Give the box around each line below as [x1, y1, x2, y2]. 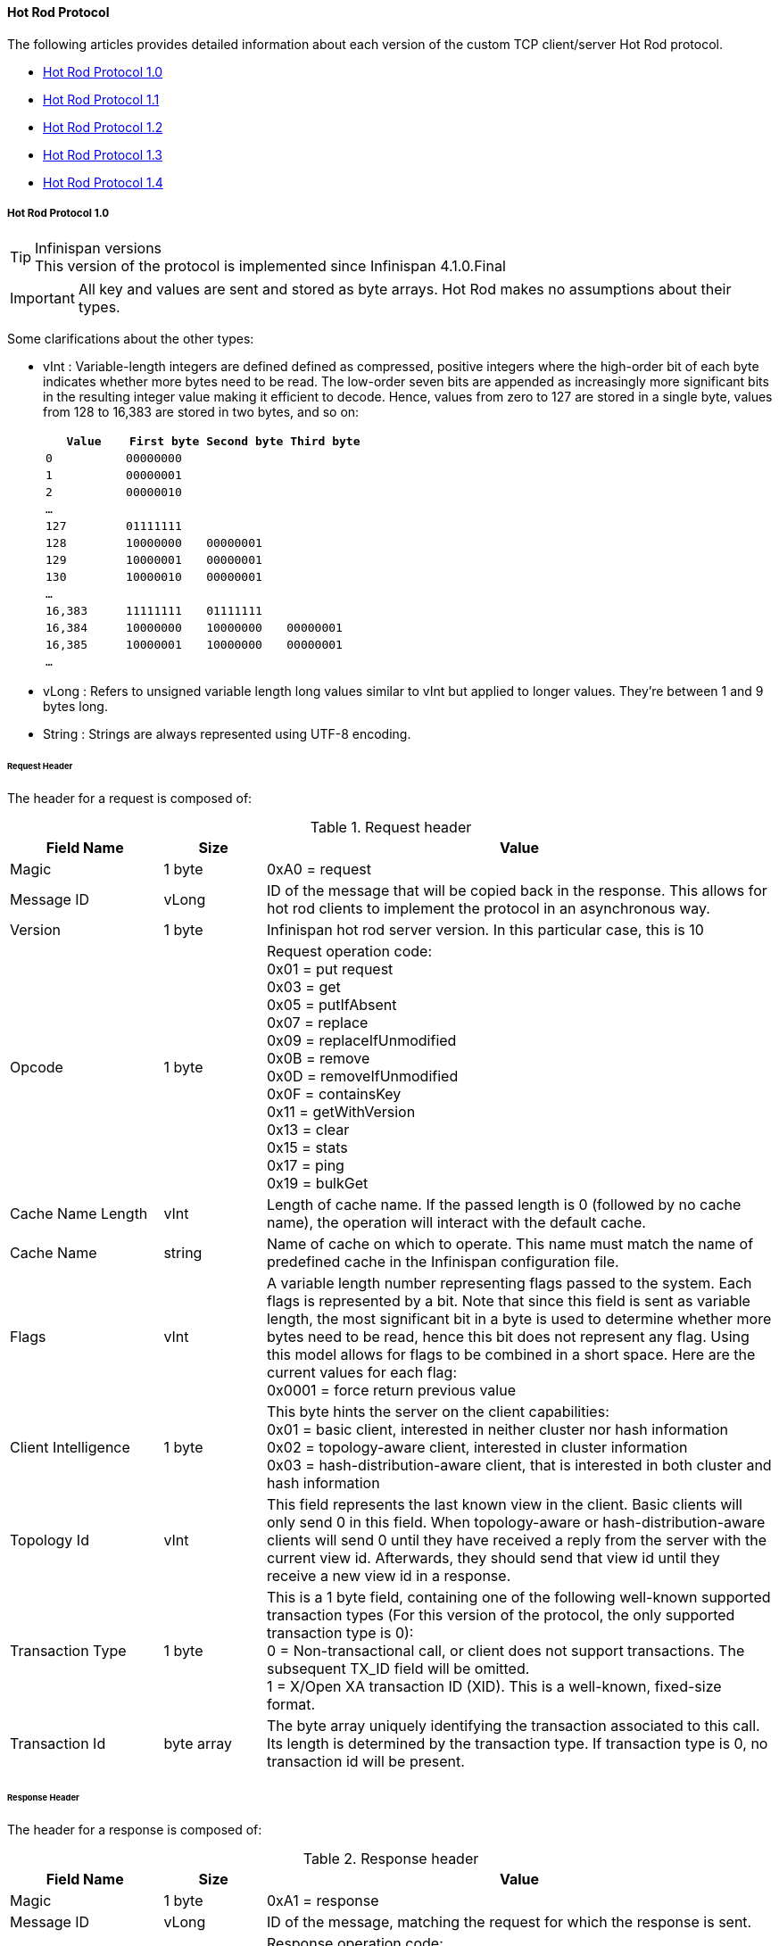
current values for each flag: [266, 1363, 457, 1382]
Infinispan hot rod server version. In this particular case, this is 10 [266, 921, 704, 940]
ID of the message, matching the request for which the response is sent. [266, 1912, 752, 1931]
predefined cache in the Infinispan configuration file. [266, 1253, 619, 1271]
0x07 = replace [266, 1014, 369, 1032]
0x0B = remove [266, 1049, 370, 1068]
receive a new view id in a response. [266, 1567, 511, 1586]
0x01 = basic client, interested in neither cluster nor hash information [266, 1420, 728, 1439]
